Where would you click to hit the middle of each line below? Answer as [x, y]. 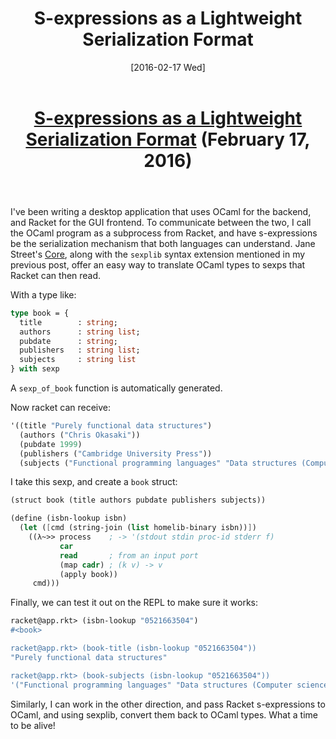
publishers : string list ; [80, 350]
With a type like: [43, 294]
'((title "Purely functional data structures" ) [111, 426]
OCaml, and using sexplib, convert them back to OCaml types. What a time [164, 714]
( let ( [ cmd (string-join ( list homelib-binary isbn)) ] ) [138, 528]
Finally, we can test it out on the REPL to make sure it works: [134, 603]
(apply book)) [88, 574]
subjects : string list [78, 360]
